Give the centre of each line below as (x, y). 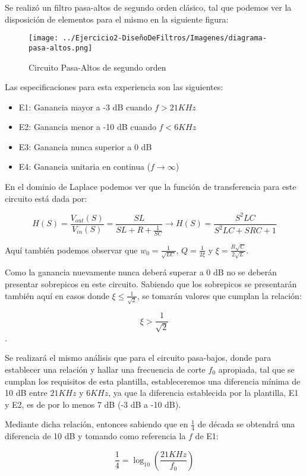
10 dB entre (26, 393)
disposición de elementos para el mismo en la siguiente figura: (117, 19)
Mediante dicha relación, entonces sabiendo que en (97, 424)
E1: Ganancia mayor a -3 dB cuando (85, 107)
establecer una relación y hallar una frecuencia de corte (105, 369)
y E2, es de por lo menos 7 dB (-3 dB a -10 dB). (93, 404)
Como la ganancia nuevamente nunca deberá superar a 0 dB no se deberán (141, 272)
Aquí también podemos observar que (71, 250)
